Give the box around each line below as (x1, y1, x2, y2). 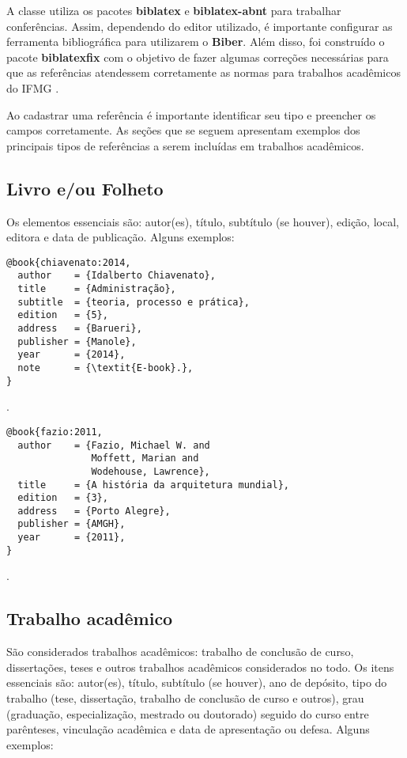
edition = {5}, (17, 309, 108, 321)
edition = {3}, (17, 492, 108, 504)
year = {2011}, (17, 532, 126, 544)
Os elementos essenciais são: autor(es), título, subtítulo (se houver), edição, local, (6, 213, 399, 229)
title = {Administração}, (17, 283, 176, 295)
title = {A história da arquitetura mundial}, (17, 479, 289, 491)
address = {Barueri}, (17, 323, 142, 335)
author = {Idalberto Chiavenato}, (17, 270, 216, 282)
